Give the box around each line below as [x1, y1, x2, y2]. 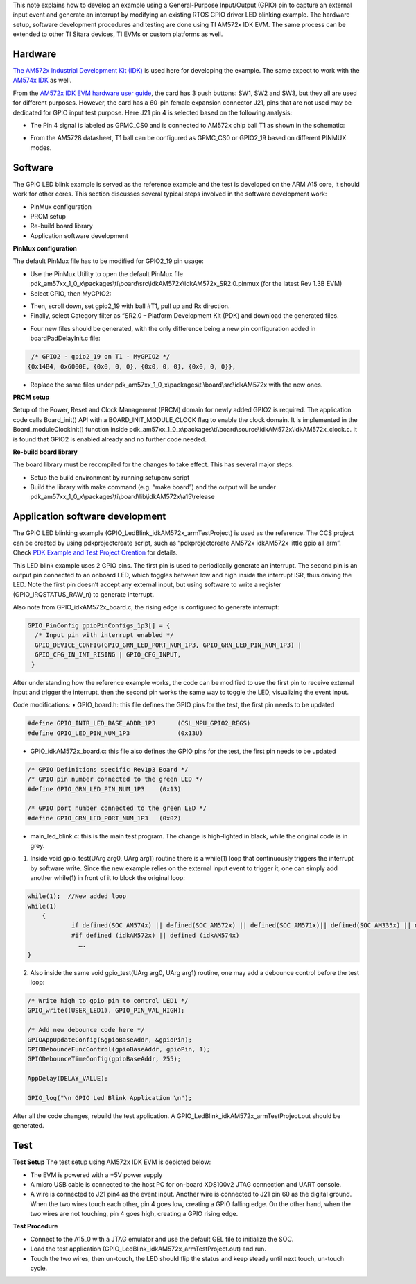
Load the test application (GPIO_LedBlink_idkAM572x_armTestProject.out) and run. [30, 1244, 267, 1253]
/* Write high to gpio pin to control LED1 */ [27, 997, 189, 1004]
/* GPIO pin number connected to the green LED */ [27, 775, 204, 784]
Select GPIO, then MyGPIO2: [30, 289, 112, 298]
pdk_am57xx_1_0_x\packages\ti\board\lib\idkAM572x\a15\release [30, 493, 215, 501]
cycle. [30, 1264, 48, 1273]
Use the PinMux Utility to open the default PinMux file [30, 269, 184, 278]
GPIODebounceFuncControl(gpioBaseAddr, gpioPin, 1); [27, 1045, 211, 1053]
